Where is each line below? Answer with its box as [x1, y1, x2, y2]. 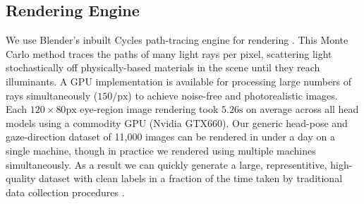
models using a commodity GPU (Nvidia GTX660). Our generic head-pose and [6, 115, 348, 130]
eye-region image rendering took [80, 102, 219, 116]
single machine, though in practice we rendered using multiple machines [6, 143, 316, 157]
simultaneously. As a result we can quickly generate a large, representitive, [6, 157, 327, 172]
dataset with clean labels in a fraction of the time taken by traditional [39, 171, 343, 186]
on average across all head [246, 102, 359, 116]
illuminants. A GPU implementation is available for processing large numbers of [6, 73, 352, 88]
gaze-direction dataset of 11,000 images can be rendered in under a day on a [6, 129, 335, 144]
